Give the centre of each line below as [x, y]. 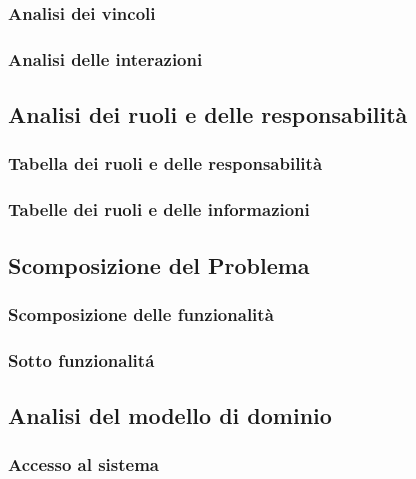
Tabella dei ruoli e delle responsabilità [165, 163]
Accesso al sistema [84, 464]
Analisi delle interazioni [105, 58]
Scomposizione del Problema [159, 264]
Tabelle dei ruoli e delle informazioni [159, 209]
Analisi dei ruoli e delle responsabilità [208, 114]
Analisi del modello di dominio [170, 415]
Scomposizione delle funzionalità [141, 313]
